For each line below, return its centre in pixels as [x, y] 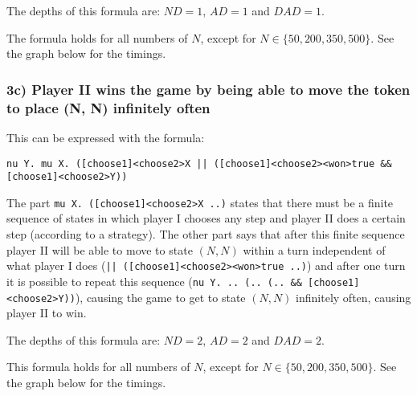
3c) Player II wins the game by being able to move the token [208, 89]
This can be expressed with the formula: [106, 137]
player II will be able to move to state [100, 249]
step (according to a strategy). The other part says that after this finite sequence [206, 234]
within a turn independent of [314, 249]
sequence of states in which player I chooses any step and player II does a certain [206, 218]
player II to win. [47, 313]
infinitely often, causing [354, 297]
